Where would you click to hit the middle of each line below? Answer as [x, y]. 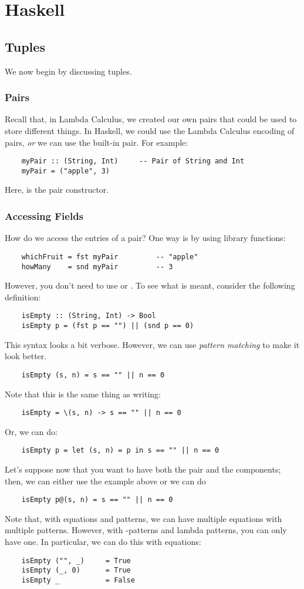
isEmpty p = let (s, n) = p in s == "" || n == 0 [120, 451]
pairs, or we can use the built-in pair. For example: [97, 142]
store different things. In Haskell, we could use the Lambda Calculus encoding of [150, 130]
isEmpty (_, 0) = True [76, 570]
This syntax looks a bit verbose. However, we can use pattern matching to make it [152, 344]
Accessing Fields [44, 216]
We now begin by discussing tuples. [68, 71]
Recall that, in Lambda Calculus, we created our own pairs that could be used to [151, 119]
